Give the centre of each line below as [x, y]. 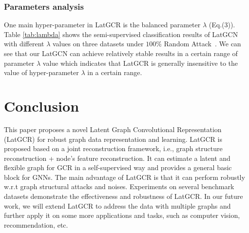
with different [24, 44]
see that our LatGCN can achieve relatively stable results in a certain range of [121, 53]
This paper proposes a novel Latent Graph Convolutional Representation [113, 129]
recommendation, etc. [36, 224]
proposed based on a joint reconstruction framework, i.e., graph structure [113, 148]
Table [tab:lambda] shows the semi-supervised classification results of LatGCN [121, 34]
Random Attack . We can [202, 44]
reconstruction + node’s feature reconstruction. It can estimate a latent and [117, 158]
